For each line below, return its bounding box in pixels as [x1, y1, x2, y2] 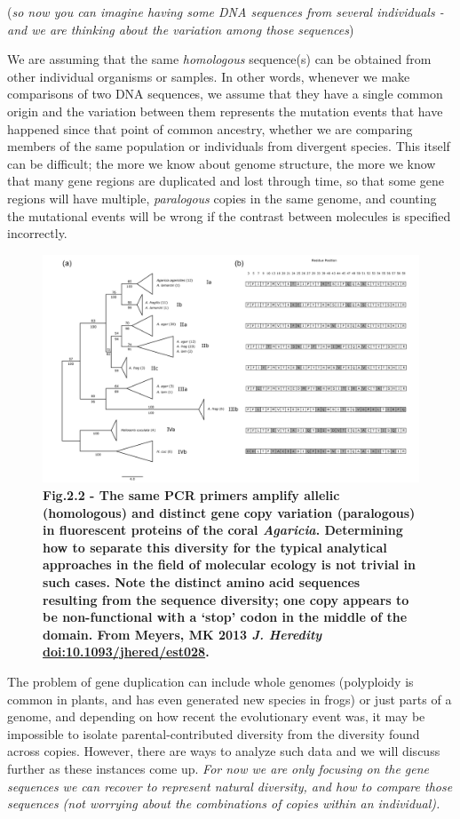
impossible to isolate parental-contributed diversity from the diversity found [7, 724, 420, 743]
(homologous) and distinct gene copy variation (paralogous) [43, 503, 416, 521]
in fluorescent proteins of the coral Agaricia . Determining [43, 521, 403, 539]
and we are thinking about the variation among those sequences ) [7, 20, 354, 38]
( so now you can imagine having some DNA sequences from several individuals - [7, 3, 444, 20]
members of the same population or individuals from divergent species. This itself [7, 137, 450, 155]
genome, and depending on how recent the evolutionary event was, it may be [7, 707, 425, 726]
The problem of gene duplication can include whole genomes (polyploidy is [7, 672, 414, 690]
